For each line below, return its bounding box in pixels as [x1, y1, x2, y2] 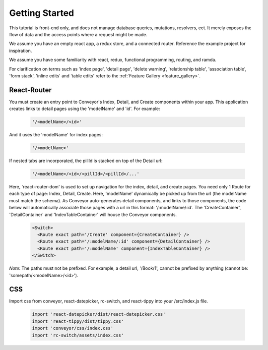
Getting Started [9, 7, 74, 18]
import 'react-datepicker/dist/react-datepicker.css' [32, 311, 166, 317]
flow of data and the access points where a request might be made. [9, 31, 147, 37]
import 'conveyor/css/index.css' [32, 325, 114, 331]
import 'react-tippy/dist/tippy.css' [32, 318, 124, 324]
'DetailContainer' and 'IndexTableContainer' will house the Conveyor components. [9, 211, 177, 218]
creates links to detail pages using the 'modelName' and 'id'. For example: [9, 106, 161, 112]
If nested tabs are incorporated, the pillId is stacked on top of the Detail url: [9, 158, 163, 164]
